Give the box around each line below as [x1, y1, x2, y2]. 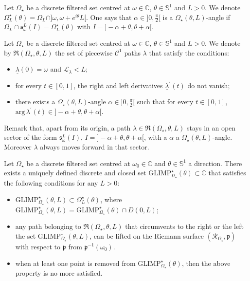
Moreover [4, 142, 32, 151]
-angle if [206, 12, 231, 22]
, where [100, 194, 122, 204]
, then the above [181, 258, 231, 268]
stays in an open [186, 122, 236, 132]
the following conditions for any [4, 178, 98, 188]
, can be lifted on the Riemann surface [89, 230, 204, 241]
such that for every [137, 96, 194, 107]
